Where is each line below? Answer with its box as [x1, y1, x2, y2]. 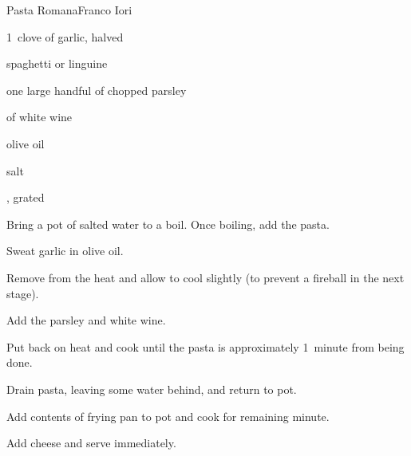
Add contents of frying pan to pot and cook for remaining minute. [6, 407, 330, 424]
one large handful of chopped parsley [6, 81, 187, 98]
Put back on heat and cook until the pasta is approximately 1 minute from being [6, 338, 405, 355]
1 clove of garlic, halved [6, 28, 124, 45]
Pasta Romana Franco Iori [6, 2, 132, 18]
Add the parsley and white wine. [6, 312, 166, 328]
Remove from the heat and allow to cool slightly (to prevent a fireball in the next [6, 269, 405, 285]
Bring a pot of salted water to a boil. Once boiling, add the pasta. [6, 215, 330, 232]
